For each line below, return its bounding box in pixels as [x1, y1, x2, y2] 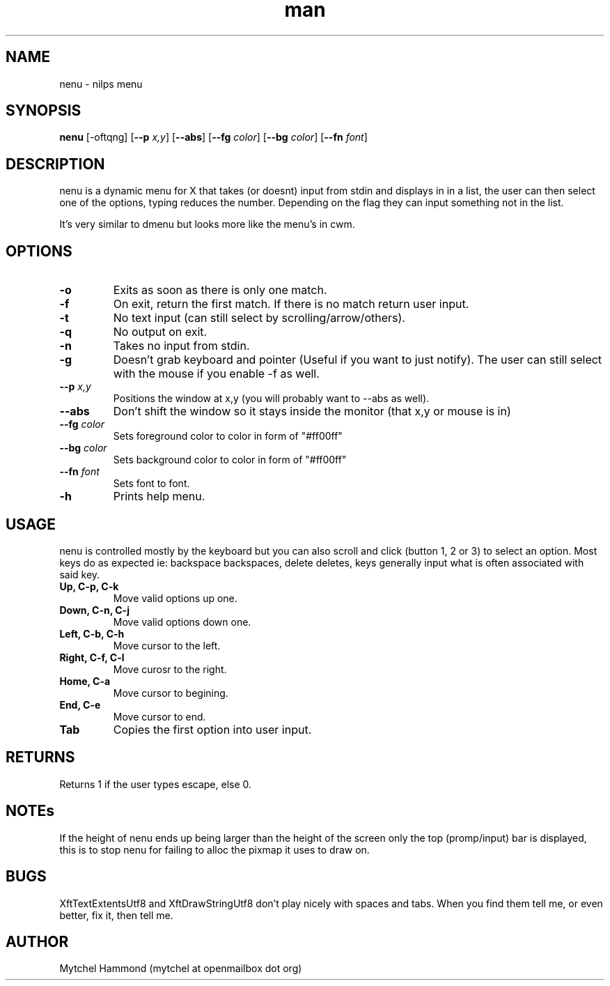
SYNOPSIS [6, 102, 81, 120]
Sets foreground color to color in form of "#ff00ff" [113, 430, 343, 442]
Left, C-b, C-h [59, 627, 125, 640]
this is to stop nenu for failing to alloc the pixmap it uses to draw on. [59, 843, 370, 856]
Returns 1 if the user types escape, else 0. [59, 778, 252, 790]
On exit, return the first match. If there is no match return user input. [113, 297, 469, 311]
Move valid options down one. [113, 615, 251, 628]
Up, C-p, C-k [59, 580, 119, 592]
